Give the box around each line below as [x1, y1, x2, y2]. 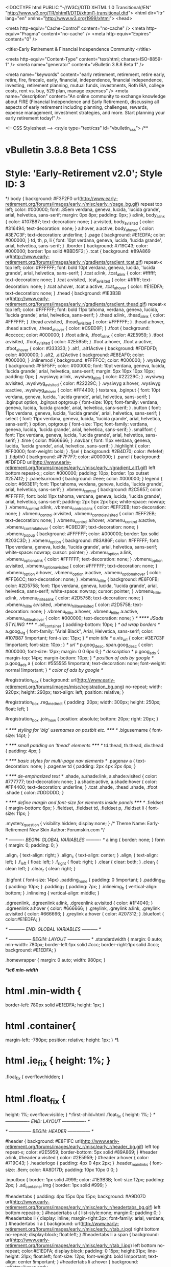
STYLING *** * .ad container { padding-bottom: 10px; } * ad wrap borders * [5, 621, 160, 629]
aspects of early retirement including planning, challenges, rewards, [5, 104, 149, 110]
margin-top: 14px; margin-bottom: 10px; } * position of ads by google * [5, 655, 154, 661]
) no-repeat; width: [122, 684, 162, 690]
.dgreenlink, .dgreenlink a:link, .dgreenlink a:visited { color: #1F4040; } [5, 900, 153, 906]
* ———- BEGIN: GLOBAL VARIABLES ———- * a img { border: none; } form [5, 836, 165, 843]
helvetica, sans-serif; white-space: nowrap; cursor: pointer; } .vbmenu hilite [5, 588, 162, 596]
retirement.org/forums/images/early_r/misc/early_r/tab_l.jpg [5, 1242, 131, 1249]
